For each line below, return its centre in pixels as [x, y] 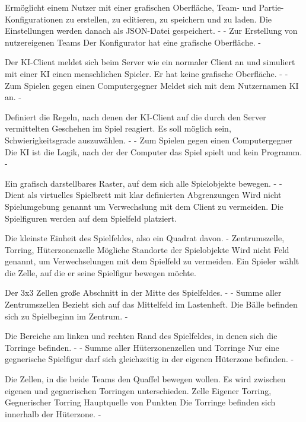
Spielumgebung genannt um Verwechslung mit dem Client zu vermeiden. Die [144, 206]
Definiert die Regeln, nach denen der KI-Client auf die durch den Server [136, 116]
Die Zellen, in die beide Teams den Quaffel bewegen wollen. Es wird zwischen [145, 379]
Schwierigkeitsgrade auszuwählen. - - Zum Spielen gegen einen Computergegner [149, 140]
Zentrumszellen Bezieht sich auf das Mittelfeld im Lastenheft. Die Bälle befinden [151, 304]
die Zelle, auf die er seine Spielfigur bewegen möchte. [101, 272]
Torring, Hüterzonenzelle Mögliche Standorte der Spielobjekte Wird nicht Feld [147, 249]
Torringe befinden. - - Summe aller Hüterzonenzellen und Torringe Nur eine [142, 347]
